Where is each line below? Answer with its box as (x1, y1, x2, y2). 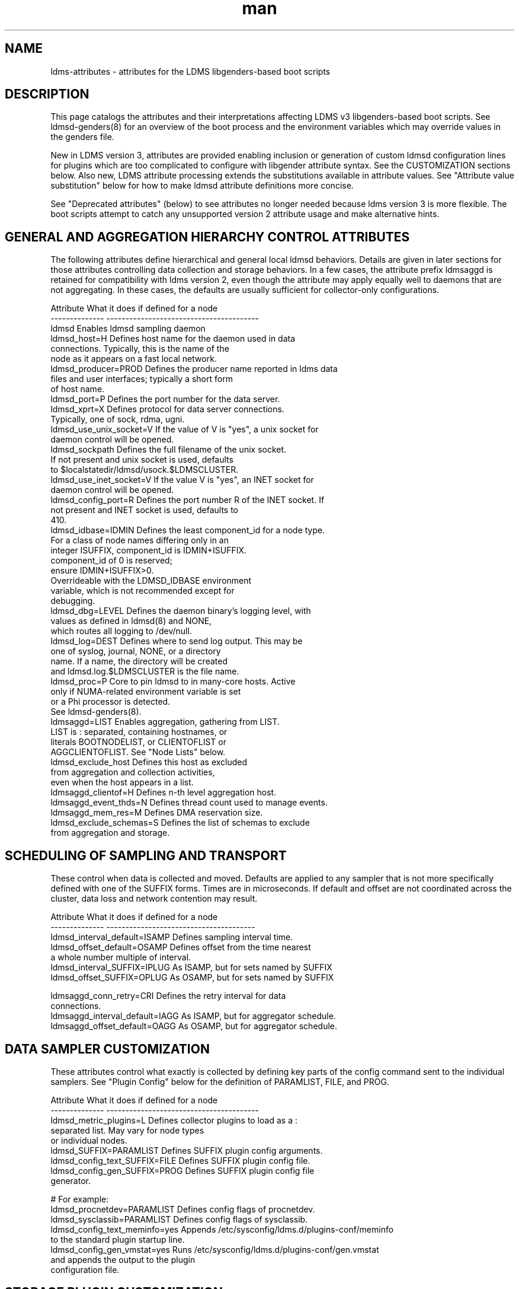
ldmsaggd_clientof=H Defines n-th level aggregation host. (50, 787, 277, 798)
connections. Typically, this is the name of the (50, 343, 229, 354)
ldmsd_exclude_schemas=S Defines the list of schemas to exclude (50, 817, 310, 828)
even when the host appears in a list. (50, 777, 194, 788)
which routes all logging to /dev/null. (50, 626, 192, 636)
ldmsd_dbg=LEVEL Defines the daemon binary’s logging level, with (50, 606, 311, 616)
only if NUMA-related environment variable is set (50, 686, 241, 697)
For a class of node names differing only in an (50, 535, 229, 546)
